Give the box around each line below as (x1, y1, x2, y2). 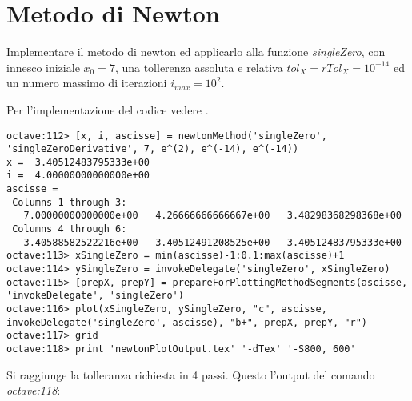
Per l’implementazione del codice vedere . (6, 101, 209, 118)
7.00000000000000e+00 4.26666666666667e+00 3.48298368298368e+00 (23, 210, 402, 222)
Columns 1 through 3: (12, 196, 127, 208)
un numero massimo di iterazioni (6, 74, 167, 91)
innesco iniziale (6, 58, 80, 75)
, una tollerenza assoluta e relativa (114, 58, 283, 75)
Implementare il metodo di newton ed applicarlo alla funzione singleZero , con (6, 43, 386, 60)
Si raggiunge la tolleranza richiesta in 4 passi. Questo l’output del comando (6, 366, 375, 383)
